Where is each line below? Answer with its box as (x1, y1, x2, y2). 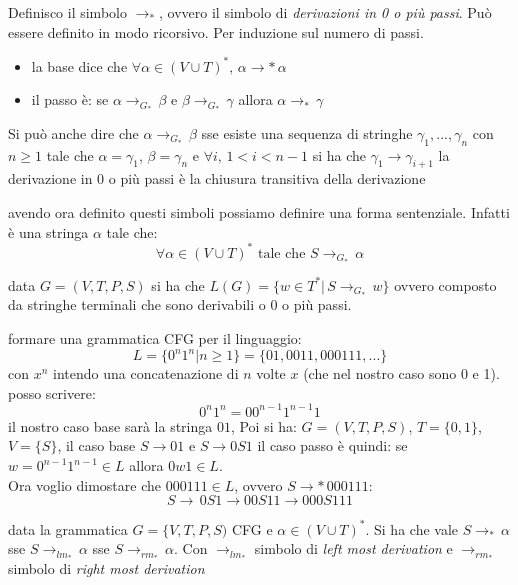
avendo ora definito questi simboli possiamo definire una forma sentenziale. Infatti (8, 202, 510, 223)
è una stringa (8, 221, 89, 242)
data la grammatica (8, 518, 128, 539)
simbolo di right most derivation (8, 557, 205, 578)
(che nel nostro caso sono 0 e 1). (303, 363, 500, 384)
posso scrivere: (8, 382, 96, 403)
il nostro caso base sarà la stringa (8, 415, 213, 436)
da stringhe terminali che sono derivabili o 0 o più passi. (8, 294, 352, 315)
